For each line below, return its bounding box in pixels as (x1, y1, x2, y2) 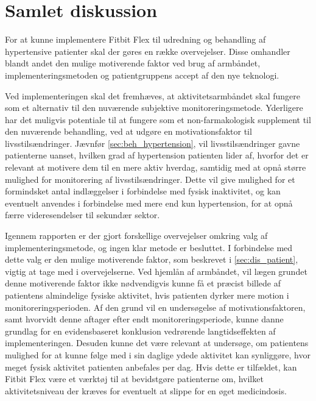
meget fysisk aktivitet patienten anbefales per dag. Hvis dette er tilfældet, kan (5, 360, 297, 373)
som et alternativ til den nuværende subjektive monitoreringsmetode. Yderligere (5, 101, 303, 114)
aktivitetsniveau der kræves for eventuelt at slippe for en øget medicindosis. (5, 384, 287, 397)
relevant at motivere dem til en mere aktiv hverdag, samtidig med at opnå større (5, 161, 306, 174)
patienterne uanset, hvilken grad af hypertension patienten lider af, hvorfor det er (5, 149, 309, 161)
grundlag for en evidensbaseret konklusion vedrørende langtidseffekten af (5, 324, 276, 337)
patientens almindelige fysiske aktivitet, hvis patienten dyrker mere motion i (5, 289, 289, 301)
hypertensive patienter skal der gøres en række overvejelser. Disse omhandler (5, 44, 290, 57)
